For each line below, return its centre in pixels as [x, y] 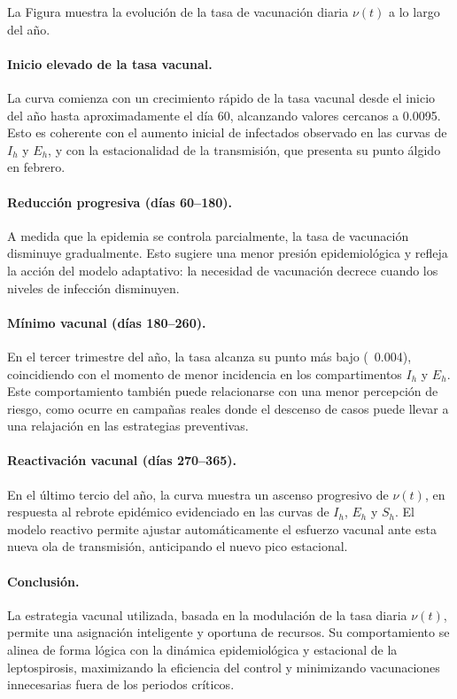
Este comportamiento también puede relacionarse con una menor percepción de [223, 391]
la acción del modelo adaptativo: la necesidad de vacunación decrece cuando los [223, 270]
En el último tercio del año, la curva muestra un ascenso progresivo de [198, 494]
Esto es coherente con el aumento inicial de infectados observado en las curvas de [227, 132]
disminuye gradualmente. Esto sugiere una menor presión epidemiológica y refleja [228, 253]
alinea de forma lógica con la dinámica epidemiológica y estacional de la [202, 650]
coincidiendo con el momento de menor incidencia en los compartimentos [205, 373]
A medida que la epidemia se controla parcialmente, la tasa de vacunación [208, 235]
